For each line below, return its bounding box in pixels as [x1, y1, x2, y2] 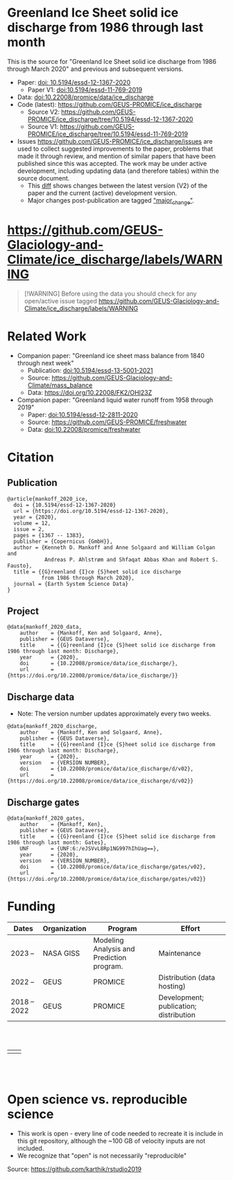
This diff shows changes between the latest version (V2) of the [27, 181, 208, 189]
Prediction [93, 952, 127, 962]
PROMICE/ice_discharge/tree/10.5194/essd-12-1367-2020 [27, 115, 193, 123]
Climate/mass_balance [27, 380, 93, 389]
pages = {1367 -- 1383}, [13, 532, 85, 539]
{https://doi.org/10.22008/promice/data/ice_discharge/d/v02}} [7, 777, 194, 785]
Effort [180, 923, 200, 933]
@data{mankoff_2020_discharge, [7, 723, 98, 730]
